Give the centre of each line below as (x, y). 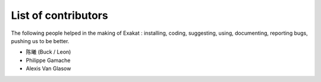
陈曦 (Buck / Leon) (48, 52)
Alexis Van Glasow (48, 68)
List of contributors (59, 15)
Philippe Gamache (48, 60)
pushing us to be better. (40, 41)
